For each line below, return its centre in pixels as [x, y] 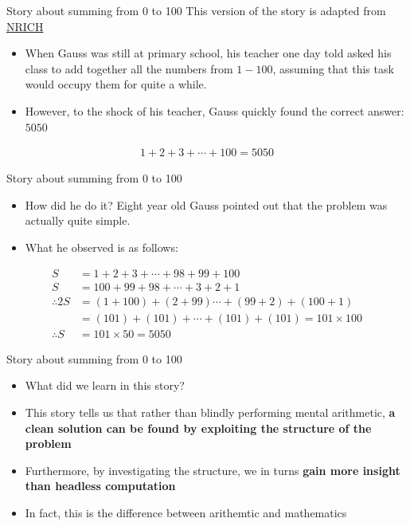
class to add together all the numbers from [129, 68]
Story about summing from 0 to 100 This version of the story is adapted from [196, 10]
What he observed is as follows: [102, 247]
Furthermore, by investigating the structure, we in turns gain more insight [213, 470]
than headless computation [100, 486]
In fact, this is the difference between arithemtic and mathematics [186, 512]
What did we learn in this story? [105, 385]
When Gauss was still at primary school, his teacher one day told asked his [208, 53]
